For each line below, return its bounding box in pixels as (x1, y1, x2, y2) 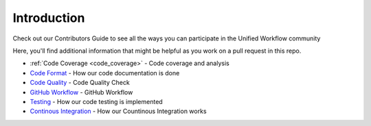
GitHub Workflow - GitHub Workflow (30, 88, 133, 96)
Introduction (12, 10, 85, 25)
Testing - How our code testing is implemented (30, 97, 163, 105)
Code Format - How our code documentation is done (30, 68, 180, 77)
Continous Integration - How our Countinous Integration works (30, 107, 207, 116)
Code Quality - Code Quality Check (30, 79, 130, 87)
